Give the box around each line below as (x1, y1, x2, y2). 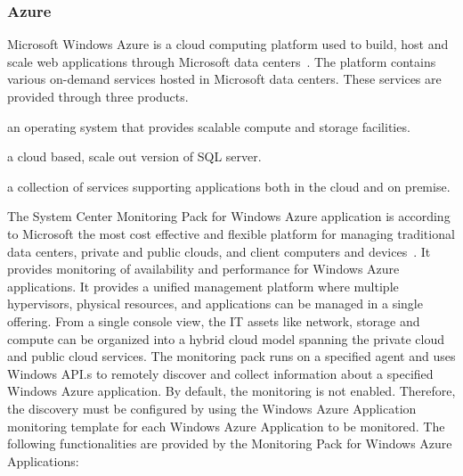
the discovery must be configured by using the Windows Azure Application (7, 398, 417, 417)
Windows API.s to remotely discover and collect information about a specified (7, 364, 434, 382)
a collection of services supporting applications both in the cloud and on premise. (7, 176, 451, 195)
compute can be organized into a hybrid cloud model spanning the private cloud (7, 329, 445, 348)
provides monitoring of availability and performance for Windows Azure (7, 259, 400, 278)
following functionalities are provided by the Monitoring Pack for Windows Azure (7, 434, 452, 453)
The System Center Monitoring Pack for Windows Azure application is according (7, 207, 451, 226)
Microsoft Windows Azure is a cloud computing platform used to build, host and (7, 35, 449, 53)
